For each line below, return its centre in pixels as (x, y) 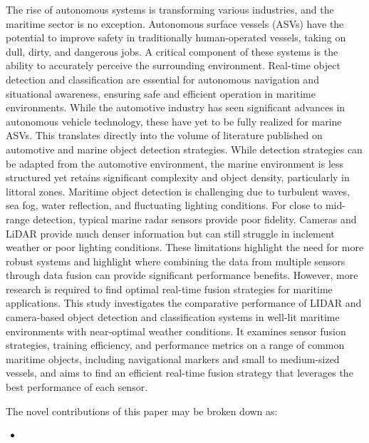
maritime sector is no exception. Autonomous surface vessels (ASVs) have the (175, 23)
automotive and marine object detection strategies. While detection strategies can (184, 149)
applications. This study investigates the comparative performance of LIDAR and (184, 303)
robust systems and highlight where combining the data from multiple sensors (176, 261)
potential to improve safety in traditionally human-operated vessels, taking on (176, 37)
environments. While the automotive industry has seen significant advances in (176, 107)
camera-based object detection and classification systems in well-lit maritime (173, 317)
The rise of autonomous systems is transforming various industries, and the (170, 9)
